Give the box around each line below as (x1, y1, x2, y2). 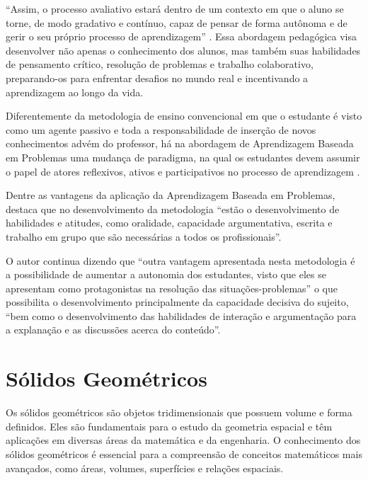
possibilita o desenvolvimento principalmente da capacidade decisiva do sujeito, (6, 295, 349, 309)
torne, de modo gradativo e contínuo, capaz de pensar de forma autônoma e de (6, 15, 347, 30)
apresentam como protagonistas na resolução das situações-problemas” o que (6, 280, 338, 295)
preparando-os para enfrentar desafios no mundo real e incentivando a (6, 70, 309, 85)
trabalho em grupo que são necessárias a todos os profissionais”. (6, 229, 282, 244)
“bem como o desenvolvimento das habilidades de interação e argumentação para (6, 308, 357, 323)
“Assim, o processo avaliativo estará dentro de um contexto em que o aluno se (6, 1, 344, 16)
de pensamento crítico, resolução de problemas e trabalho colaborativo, (6, 57, 314, 72)
